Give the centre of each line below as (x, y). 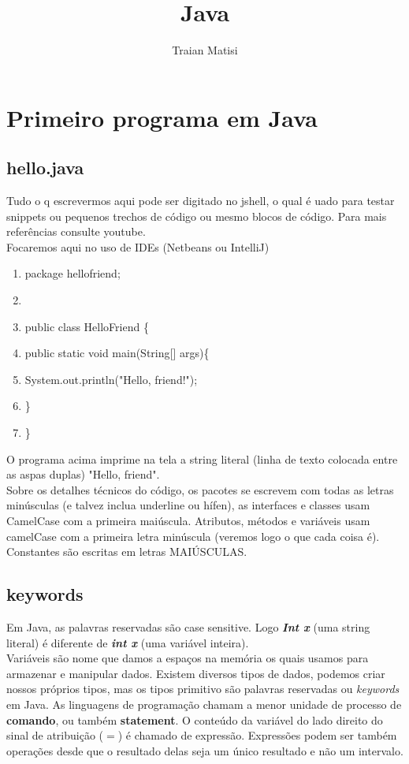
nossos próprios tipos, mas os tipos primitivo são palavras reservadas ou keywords (203, 689)
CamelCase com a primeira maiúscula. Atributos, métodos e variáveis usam (188, 521)
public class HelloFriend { (87, 326)
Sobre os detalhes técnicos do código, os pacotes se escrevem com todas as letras (200, 489)
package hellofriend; (73, 273)
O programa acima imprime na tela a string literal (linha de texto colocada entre (202, 458)
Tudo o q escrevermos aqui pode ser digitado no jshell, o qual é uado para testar (201, 201)
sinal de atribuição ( (55, 735)
